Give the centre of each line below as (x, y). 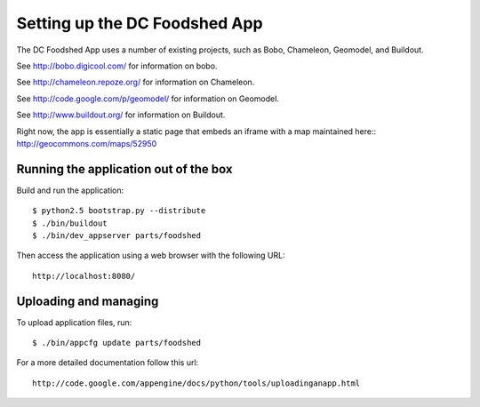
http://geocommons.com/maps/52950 (87, 143)
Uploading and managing (88, 301)
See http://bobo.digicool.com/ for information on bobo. (117, 66)
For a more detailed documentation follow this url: (108, 363)
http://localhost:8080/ (84, 276)
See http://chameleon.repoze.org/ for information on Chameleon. (136, 82)
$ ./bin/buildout (70, 223)
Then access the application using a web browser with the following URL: (151, 255)
